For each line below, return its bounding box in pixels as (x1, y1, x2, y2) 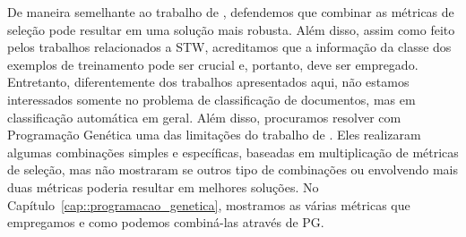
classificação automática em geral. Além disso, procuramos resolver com (7, 107, 401, 126)
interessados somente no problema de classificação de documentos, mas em (7, 89, 416, 108)
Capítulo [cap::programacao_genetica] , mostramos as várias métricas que (7, 195, 410, 214)
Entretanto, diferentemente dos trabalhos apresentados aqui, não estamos (7, 72, 410, 91)
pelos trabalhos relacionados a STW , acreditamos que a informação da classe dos (7, 38, 452, 56)
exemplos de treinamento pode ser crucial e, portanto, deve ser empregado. (7, 55, 419, 73)
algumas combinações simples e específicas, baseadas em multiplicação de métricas (7, 142, 459, 161)
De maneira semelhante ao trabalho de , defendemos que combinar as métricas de (7, 3, 454, 21)
